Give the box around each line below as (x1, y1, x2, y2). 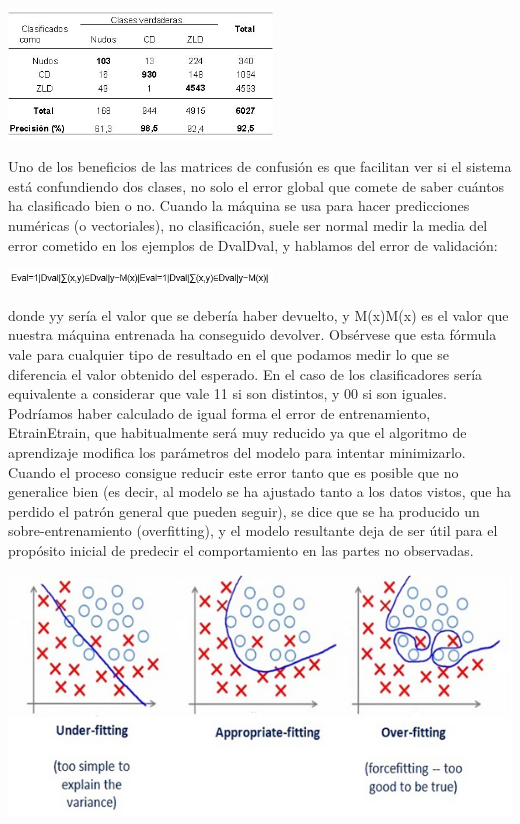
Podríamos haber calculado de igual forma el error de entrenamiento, (8, 402, 431, 423)
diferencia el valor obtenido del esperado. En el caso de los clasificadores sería (8, 363, 483, 384)
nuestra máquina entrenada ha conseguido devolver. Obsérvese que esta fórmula (8, 324, 497, 345)
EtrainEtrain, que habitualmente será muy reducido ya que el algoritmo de (8, 422, 467, 443)
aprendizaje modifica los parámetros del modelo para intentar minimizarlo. (8, 441, 466, 462)
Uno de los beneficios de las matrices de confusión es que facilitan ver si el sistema (8, 156, 512, 177)
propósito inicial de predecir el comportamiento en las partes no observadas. (8, 539, 474, 560)
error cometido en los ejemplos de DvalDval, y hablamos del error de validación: (8, 234, 498, 255)
